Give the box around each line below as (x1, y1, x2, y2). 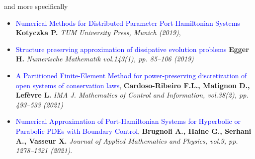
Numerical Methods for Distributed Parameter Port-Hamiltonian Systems (15, 17, 240, 28)
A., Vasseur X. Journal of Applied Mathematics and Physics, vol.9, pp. (15, 135, 238, 146)
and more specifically (4, 1, 68, 11)
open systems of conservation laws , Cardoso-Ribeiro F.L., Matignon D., (15, 80, 250, 90)
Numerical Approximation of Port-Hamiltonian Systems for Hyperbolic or (15, 116, 241, 126)
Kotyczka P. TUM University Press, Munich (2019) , (15, 27, 181, 38)
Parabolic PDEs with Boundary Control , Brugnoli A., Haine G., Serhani (15, 125, 252, 136)
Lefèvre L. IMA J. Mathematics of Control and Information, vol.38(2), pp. (15, 90, 249, 100)
